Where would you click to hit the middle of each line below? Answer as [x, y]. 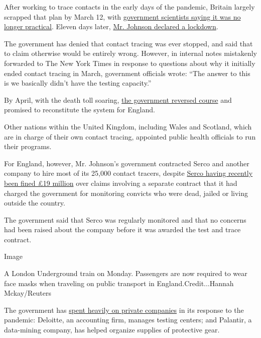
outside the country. [35, 203]
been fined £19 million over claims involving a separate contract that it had [121, 183]
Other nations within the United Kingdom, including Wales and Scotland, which [128, 126]
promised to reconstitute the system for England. [80, 110]
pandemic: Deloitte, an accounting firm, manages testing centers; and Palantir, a [128, 320]
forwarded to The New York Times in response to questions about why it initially [130, 63]
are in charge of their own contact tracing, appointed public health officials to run [130, 136]
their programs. [28, 146]
